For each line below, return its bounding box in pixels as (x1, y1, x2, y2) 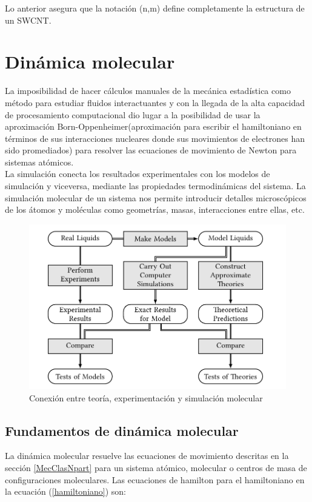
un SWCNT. (5, 13, 51, 26)
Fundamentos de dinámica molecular (5, 421, 239, 440)
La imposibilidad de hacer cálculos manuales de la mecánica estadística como (5, 84, 291, 97)
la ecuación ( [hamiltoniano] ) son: (5, 485, 127, 498)
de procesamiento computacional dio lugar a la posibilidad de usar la (5, 108, 261, 121)
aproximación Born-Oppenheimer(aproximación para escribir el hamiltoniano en (5, 120, 302, 133)
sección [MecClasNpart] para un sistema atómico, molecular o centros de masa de (5, 461, 307, 474)
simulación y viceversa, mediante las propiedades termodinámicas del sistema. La (5, 179, 306, 192)
